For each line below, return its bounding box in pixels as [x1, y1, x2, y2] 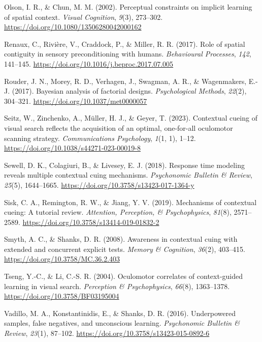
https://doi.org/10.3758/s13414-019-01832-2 [22, 216, 159, 227]
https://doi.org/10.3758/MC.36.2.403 [4, 253, 120, 264]
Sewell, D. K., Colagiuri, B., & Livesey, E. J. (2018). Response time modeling [4, 159, 245, 170]
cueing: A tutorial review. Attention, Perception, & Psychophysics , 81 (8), [4, 207, 232, 217]
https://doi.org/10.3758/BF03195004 [4, 291, 119, 301]
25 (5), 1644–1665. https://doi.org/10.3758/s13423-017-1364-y [4, 179, 194, 190]
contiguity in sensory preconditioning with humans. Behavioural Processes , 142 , [4, 48, 251, 59]
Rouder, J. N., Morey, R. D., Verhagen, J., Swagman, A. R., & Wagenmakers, [4, 75, 247, 86]
